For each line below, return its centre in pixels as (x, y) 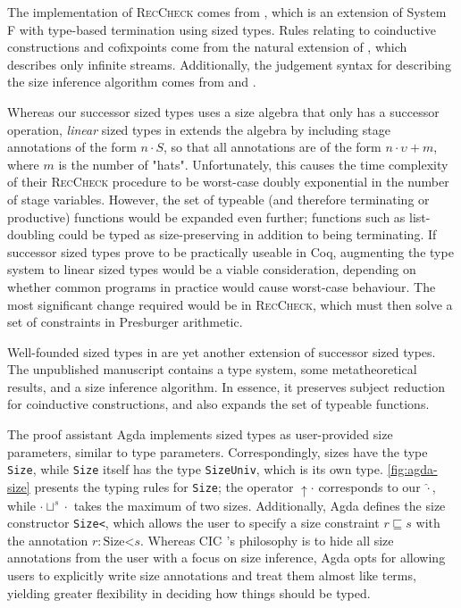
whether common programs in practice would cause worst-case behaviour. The (222, 286)
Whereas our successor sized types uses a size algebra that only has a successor (223, 111)
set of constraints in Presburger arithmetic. (125, 322)
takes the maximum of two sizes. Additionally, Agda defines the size (260, 505)
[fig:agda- (412, 469)
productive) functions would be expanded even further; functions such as (206, 217)
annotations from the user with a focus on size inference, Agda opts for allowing (226, 558)
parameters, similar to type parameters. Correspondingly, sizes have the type (218, 451)
